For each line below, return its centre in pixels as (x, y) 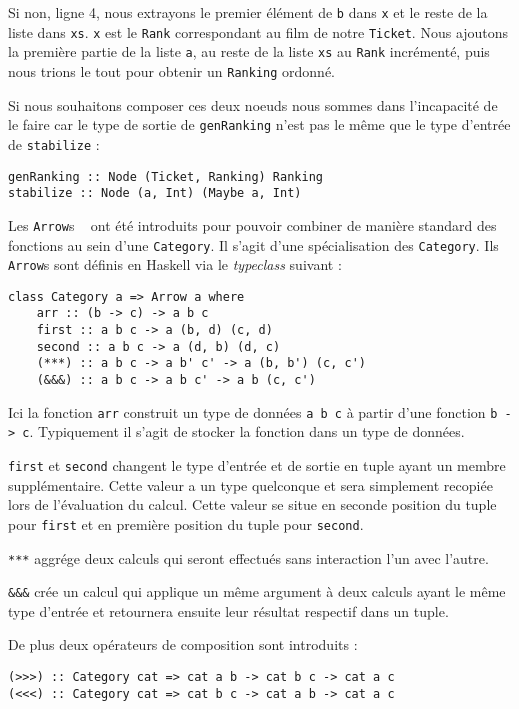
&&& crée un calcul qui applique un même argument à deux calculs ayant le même (257, 591)
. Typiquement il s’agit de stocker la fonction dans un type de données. (247, 431)
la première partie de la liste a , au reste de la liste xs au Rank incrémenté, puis (249, 51)
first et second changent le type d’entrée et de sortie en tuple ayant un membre (257, 465)
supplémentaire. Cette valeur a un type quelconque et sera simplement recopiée (250, 484)
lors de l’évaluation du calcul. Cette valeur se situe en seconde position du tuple (252, 504)
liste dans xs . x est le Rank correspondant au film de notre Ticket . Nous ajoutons (258, 31)
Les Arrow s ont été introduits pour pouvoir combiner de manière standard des (252, 224)
